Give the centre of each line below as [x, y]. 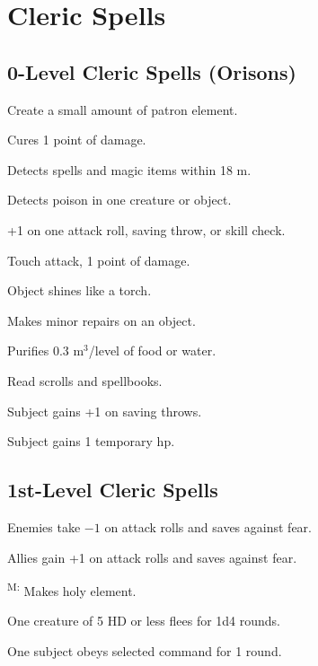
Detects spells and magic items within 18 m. [129, 169]
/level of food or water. [152, 351]
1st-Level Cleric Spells [113, 490]
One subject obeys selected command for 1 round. [145, 650]
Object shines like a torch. [79, 290]
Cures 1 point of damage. [77, 140]
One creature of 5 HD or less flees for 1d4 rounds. [144, 621]
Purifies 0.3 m [46, 351]
